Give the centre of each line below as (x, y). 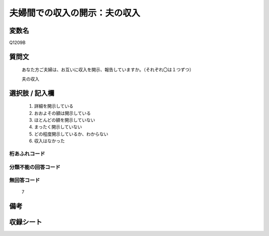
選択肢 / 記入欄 (32, 93)
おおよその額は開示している (63, 113)
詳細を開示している (54, 106)
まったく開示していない (58, 127)
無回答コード (25, 180)
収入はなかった (49, 141)
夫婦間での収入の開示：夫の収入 (75, 13)
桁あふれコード (27, 153)
